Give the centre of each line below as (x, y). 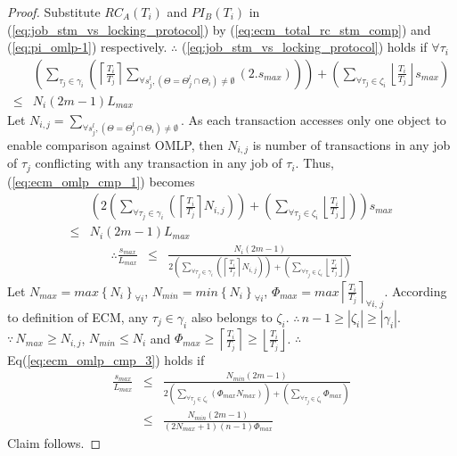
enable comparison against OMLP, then (115, 144)
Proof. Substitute (54, 12)
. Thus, (314, 163)
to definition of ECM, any (78, 316)
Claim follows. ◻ (54, 442)
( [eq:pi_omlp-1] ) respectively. (87, 47)
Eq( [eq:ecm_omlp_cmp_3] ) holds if (106, 359)
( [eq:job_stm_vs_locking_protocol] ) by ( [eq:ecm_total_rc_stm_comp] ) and (219, 29)
